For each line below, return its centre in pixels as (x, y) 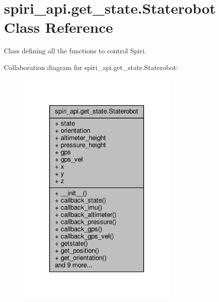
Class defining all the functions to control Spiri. (75, 51)
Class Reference (59, 27)
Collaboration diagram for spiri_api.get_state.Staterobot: (91, 67)
